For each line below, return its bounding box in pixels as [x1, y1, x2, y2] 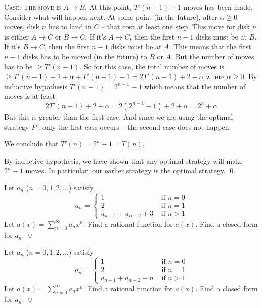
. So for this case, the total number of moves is [79, 61, 225, 71]
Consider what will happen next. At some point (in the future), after [4, 11, 217, 22]
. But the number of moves [171, 51, 254, 61]
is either [4, 31, 29, 42]
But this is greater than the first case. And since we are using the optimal [4, 111, 233, 122]
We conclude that [4, 138, 59, 149]
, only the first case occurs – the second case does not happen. [38, 121, 231, 132]
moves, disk [4, 21, 40, 32]
